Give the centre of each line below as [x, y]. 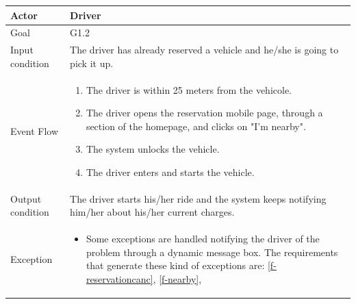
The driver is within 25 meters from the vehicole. [189, 89]
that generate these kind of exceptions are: [175, 265]
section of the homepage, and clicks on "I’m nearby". [196, 126]
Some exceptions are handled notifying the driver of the [203, 239]
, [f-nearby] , [177, 279]
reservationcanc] [119, 279]
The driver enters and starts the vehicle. [170, 172]
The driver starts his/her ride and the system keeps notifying [198, 198]
